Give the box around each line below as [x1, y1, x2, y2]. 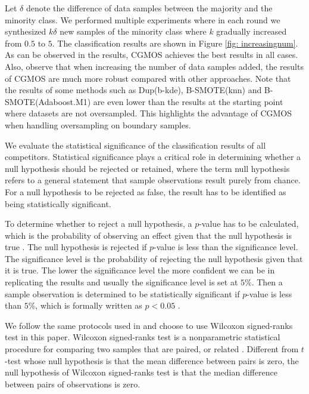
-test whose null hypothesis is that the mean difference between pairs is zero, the [5, 354, 299, 367]
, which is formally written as [35, 299, 142, 312]
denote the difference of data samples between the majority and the [26, 2, 273, 14]
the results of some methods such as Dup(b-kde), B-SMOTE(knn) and [5, 84, 262, 96]
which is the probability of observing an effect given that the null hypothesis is [5, 229, 292, 241]
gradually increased [216, 25, 287, 38]
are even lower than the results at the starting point [93, 95, 283, 107]
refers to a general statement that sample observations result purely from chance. [5, 174, 301, 186]
